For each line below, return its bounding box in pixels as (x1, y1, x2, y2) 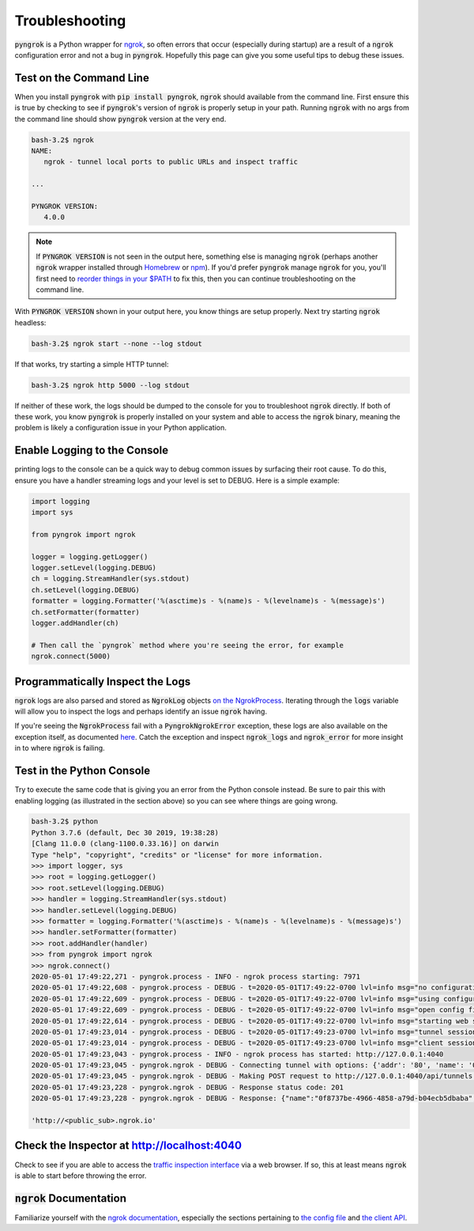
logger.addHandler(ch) (31, 618, 119, 627)
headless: (14, 317, 47, 328)
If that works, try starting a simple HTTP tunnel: (14, 359, 169, 369)
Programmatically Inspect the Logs (14, 675, 191, 688)
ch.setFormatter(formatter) (31, 608, 140, 616)
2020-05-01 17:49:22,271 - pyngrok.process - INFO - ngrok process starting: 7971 (31, 972, 361, 981)
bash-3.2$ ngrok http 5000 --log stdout (31, 381, 190, 389)
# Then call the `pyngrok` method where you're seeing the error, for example (31, 641, 344, 650)
